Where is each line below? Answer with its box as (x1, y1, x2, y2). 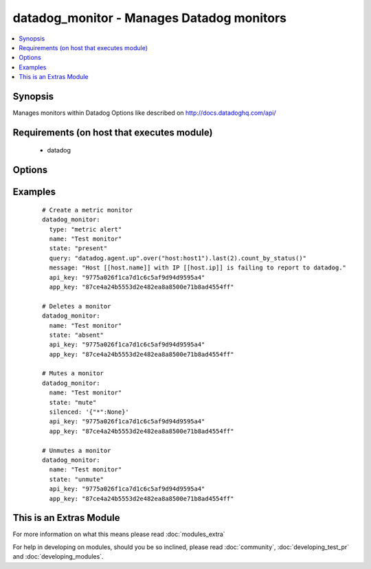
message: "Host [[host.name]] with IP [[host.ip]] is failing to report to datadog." (49, 264, 347, 271)
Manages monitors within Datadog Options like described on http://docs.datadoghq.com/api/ (12, 109, 276, 117)
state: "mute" (49, 399, 97, 406)
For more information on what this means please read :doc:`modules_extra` (12, 530, 226, 539)
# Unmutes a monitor (42, 447, 111, 454)
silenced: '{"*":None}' (49, 408, 130, 416)
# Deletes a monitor (42, 302, 111, 310)
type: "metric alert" (49, 225, 122, 233)
